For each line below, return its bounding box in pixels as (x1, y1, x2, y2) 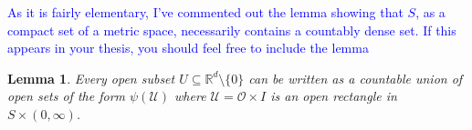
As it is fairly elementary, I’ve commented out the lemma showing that (7, 3, 404, 21)
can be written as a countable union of (248, 68, 463, 87)
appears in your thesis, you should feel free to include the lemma (7, 38, 369, 57)
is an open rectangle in (270, 86, 397, 105)
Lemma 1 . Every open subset (7, 68, 175, 87)
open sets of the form (7, 86, 125, 105)
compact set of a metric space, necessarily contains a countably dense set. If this (7, 20, 456, 39)
